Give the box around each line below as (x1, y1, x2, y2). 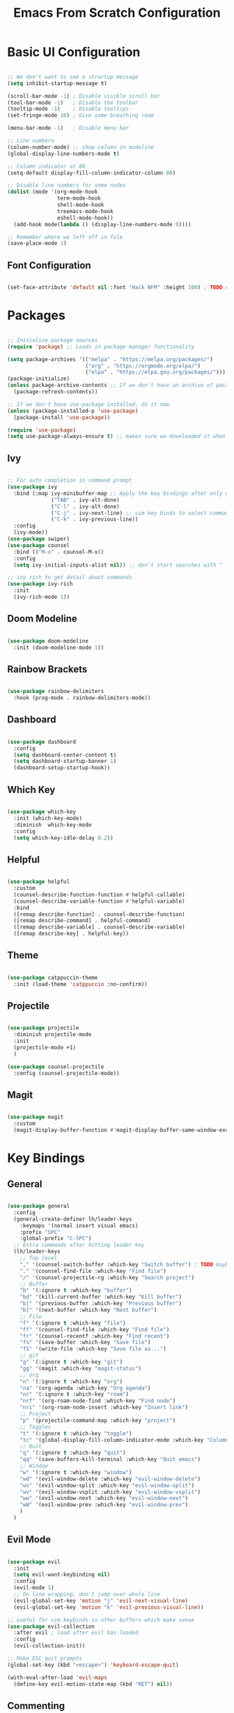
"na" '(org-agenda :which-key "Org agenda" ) (19, 1385, 151, 1392)
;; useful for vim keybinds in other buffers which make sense (7, 1616, 195, 1624)
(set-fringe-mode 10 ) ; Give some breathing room (7, 112, 155, 119)
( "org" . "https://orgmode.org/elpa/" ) (84, 362, 201, 370)
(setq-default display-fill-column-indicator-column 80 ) (7, 169, 176, 176)
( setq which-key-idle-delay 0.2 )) (13, 834, 114, 841)
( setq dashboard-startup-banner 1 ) (13, 758, 117, 765)
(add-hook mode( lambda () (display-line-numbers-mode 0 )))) (13, 221, 192, 228)
